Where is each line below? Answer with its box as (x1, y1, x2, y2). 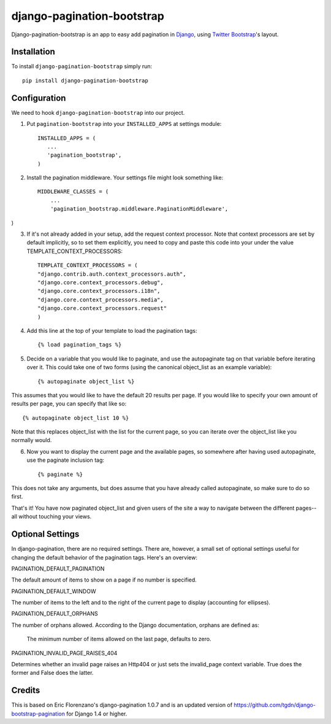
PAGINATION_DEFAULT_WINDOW (11, 587, 96, 595)
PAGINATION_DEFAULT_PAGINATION (11, 565, 105, 572)
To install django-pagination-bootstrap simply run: (11, 63, 153, 70)
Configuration (11, 93, 66, 103)
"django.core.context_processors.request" (37, 305, 167, 312)
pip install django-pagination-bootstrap (22, 77, 148, 84)
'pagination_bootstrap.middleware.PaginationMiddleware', (50, 206, 229, 212)
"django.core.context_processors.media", (37, 296, 164, 303)
